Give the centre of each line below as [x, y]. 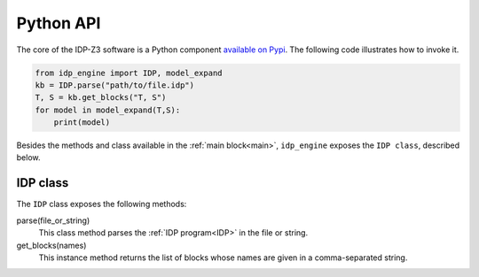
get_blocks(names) [51, 245]
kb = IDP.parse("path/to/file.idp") [115, 85]
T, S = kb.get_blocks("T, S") [101, 98]
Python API [59, 23]
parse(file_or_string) [53, 220]
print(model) [82, 123]
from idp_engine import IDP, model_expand [129, 73]
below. [28, 158]
